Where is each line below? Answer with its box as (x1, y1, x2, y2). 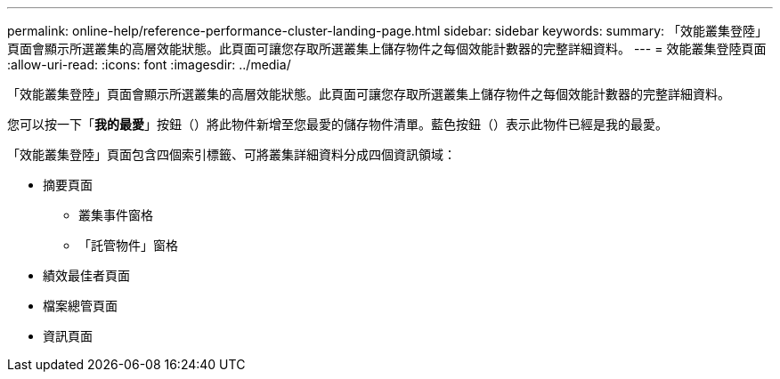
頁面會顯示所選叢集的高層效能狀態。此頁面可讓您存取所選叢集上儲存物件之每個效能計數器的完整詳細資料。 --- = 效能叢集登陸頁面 (7, 41, 767, 56)
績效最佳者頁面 (43, 268, 130, 283)
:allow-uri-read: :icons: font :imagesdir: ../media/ (7, 57, 291, 72)
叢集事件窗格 (78, 207, 153, 222)
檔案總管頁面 (43, 298, 118, 313)
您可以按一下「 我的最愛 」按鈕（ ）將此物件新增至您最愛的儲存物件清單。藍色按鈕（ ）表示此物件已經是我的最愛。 (7, 117, 668, 132)
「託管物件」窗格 (78, 238, 178, 253)
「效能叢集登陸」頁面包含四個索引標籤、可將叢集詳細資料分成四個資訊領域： (7, 147, 456, 162)
